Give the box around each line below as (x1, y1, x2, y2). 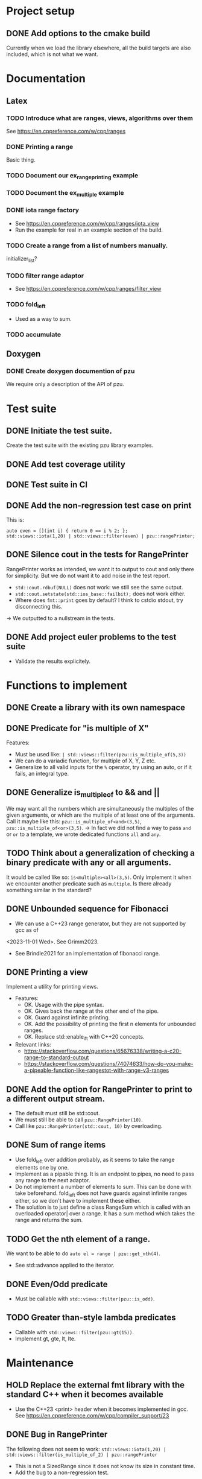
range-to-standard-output (24, 1054, 89, 1061)
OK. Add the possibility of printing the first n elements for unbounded (24, 1021, 196, 1028)
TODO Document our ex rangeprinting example (6, 171, 139, 181)
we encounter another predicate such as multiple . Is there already (6, 879, 172, 887)
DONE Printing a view (6, 967, 89, 978)
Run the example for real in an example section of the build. (14, 226, 163, 233)
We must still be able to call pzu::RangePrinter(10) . (14, 1116, 143, 1123)
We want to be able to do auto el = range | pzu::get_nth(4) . (6, 1250, 161, 1257)
